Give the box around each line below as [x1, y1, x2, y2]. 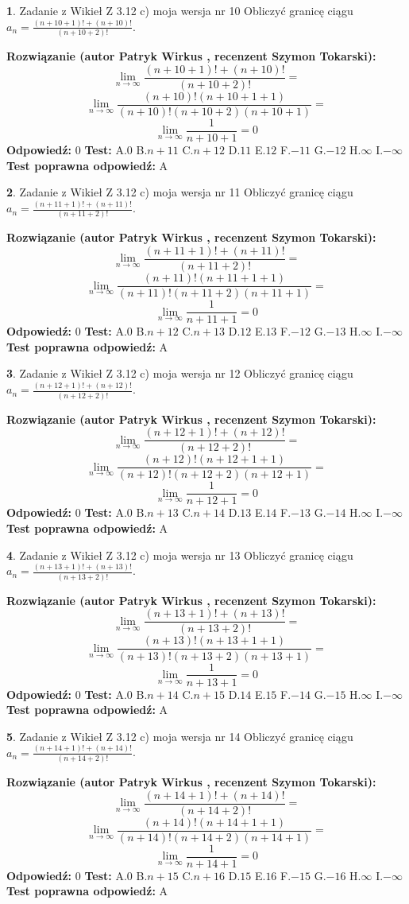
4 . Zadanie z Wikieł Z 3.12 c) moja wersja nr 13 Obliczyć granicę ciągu [6, 546, 353, 563]
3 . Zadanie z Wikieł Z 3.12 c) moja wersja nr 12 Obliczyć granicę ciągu [6, 365, 353, 382]
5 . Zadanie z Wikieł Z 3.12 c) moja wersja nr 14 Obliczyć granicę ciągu [6, 727, 353, 744]
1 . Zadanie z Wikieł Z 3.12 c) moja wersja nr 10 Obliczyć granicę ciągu [6, 2, 353, 18]
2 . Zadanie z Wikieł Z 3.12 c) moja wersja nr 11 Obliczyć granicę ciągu [6, 184, 353, 200]
